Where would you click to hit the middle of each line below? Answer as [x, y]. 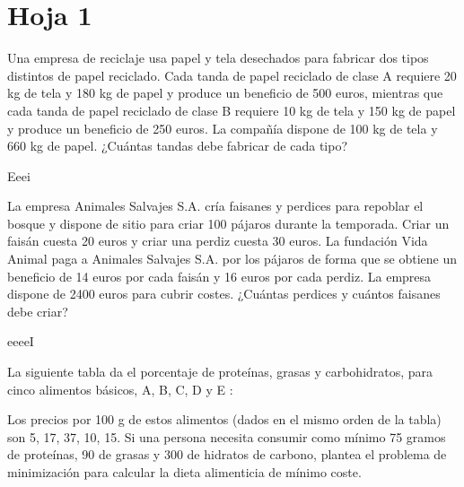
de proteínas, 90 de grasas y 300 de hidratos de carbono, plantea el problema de [227, 454]
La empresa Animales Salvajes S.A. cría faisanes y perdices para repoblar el [215, 206]
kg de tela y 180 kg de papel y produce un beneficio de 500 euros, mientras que [225, 93]
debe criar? [38, 311]
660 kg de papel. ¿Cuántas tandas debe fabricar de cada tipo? [178, 146]
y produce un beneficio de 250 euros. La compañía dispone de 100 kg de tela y [223, 128]
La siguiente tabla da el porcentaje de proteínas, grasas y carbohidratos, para [220, 372]
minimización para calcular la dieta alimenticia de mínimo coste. [184, 472]
